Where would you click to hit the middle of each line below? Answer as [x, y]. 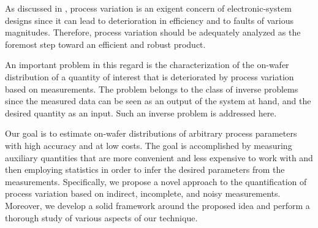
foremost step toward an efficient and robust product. [105, 44]
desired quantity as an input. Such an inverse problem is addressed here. [141, 112]
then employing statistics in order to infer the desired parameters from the [145, 169]
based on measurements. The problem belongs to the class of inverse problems [152, 89]
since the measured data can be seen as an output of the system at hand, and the [158, 101]
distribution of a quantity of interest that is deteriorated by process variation [150, 76]
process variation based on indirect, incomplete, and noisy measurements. [143, 193]
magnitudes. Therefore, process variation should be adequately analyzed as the [153, 32]
